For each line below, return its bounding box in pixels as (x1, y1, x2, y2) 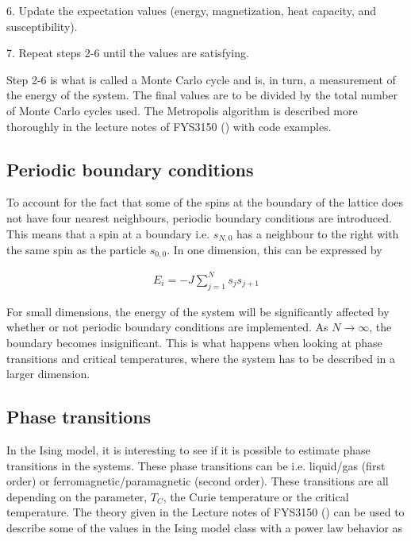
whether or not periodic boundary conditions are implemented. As (6, 319, 328, 335)
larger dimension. (6, 365, 90, 382)
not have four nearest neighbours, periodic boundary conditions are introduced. (6, 209, 392, 226)
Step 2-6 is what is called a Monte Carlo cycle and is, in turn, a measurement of (6, 71, 396, 87)
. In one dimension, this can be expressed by (167, 242, 382, 257)
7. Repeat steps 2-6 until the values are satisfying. (6, 44, 249, 61)
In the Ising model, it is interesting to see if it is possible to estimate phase (6, 441, 371, 458)
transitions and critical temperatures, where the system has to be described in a (6, 350, 395, 366)
